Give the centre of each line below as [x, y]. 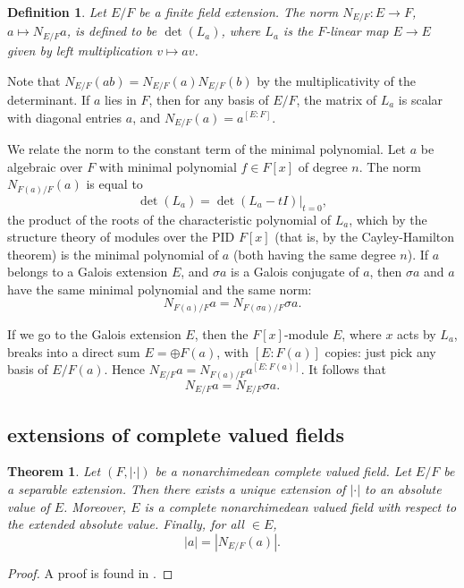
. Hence [125, 369]
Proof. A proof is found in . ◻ [90, 572]
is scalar [421, 99]
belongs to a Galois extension [88, 272]
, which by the [388, 219]
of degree [323, 166]
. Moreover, [95, 506]
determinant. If [49, 99]
